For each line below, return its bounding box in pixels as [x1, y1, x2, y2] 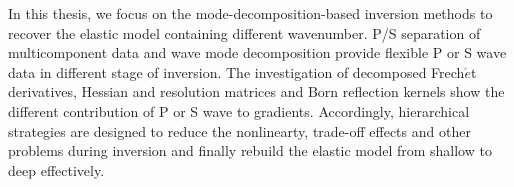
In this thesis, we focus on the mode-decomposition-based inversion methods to [8, 3, 493, 23]
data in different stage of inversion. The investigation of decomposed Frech [8, 61, 465, 82]
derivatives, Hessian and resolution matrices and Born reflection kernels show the [8, 81, 505, 102]
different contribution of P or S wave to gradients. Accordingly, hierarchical [8, 100, 470, 121]
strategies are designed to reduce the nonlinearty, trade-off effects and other [8, 120, 471, 141]
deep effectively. [8, 159, 105, 180]
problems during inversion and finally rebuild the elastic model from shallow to [8, 140, 492, 161]
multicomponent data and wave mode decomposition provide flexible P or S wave [8, 42, 507, 63]
